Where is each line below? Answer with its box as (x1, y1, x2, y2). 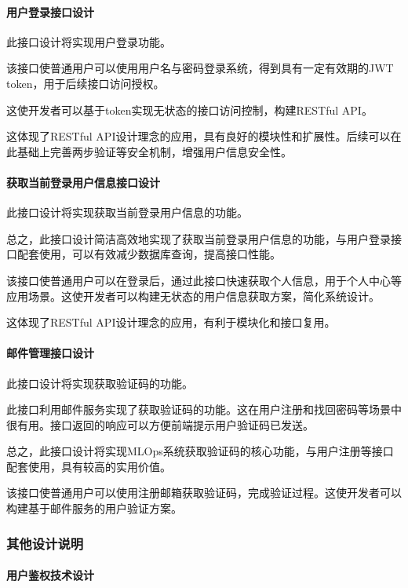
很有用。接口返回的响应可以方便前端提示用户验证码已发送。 (6, 416, 314, 433)
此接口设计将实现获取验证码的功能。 (6, 374, 193, 391)
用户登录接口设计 (6, 3, 94, 20)
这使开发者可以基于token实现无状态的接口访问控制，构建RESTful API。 (6, 101, 373, 118)
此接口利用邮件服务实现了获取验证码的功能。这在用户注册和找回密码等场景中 (6, 401, 402, 418)
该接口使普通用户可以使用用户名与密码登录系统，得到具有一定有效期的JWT (6, 60, 394, 76)
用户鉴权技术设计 (6, 567, 94, 583)
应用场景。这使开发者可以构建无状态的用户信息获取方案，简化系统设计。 (6, 287, 380, 304)
